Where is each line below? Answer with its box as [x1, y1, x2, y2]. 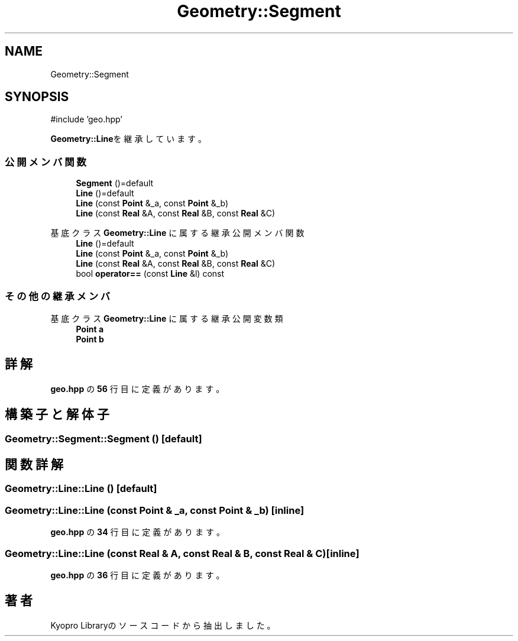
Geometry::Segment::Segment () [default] [5, 432, 202, 445]
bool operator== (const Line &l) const [76, 268, 225, 279]
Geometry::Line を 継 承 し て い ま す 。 [50, 134, 207, 144]
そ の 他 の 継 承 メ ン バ [5, 290, 111, 302]
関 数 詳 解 [5, 457, 63, 472]
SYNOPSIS [5, 89, 69, 105]
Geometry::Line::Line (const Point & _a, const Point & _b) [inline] [5, 504, 305, 516]
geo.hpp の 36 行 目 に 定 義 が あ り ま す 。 [50, 569, 225, 580]
